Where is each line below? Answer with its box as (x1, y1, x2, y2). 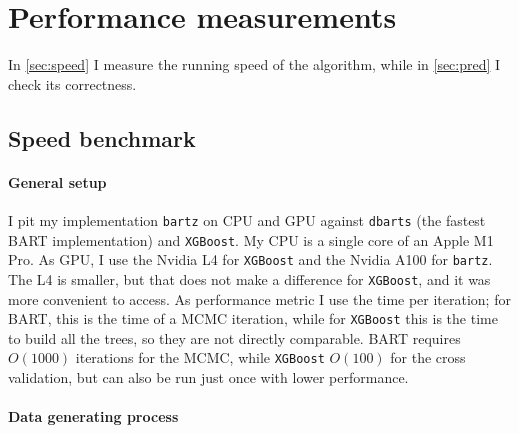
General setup (8, 171, 107, 192)
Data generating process (8, 406, 179, 427)
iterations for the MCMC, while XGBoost (75, 347, 325, 368)
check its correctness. (8, 73, 137, 94)
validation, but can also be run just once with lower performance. (8, 367, 409, 388)
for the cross (390, 347, 466, 368)
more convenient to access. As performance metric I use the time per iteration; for (8, 288, 511, 309)
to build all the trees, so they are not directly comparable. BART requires (8, 327, 461, 348)
